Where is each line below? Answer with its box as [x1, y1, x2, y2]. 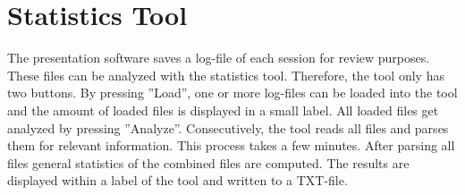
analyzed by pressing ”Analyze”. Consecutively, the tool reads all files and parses [7, 118, 449, 137]
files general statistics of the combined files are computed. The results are [7, 153, 410, 172]
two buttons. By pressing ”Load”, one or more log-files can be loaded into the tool [7, 83, 458, 102]
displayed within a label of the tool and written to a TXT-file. [7, 171, 348, 190]
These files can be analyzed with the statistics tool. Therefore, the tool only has [7, 65, 444, 84]
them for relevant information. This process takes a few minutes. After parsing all [7, 136, 455, 155]
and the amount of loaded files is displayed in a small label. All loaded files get [7, 100, 439, 119]
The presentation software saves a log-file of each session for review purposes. [7, 48, 430, 67]
